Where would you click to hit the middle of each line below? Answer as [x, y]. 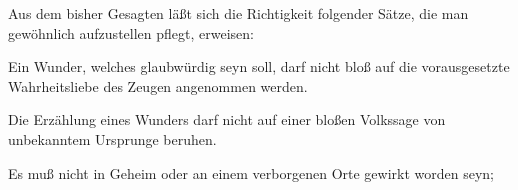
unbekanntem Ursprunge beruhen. [112, 138]
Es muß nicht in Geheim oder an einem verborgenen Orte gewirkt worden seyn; [251, 172]
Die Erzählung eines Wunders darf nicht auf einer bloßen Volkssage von [227, 119]
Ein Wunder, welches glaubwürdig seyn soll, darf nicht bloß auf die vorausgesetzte [259, 66]
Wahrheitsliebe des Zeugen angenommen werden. [158, 85]
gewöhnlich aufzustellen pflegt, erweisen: [131, 32]
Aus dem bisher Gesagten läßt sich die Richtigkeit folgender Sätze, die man [238, 13]
